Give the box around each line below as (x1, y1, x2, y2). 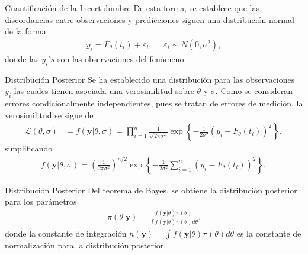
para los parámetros (5, 195, 77, 208)
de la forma (5, 25, 46, 37)
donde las (5, 52, 39, 64)
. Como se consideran (215, 85, 293, 97)
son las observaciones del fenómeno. (57, 52, 187, 64)
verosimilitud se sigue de (5, 108, 94, 121)
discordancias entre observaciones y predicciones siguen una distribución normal (5, 13, 294, 25)
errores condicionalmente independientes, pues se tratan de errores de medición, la (5, 97, 303, 109)
